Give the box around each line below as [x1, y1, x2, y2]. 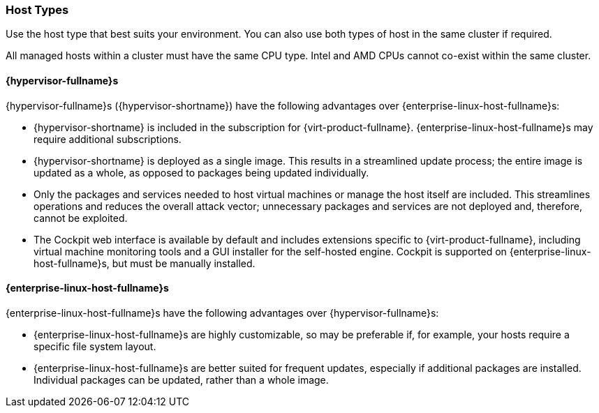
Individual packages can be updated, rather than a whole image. [34, 373, 329, 386]
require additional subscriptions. [34, 133, 182, 145]
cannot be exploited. [34, 211, 128, 224]
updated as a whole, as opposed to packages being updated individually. [34, 166, 369, 179]
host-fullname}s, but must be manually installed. [34, 257, 256, 269]
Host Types [6, 3, 69, 17]
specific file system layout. [34, 340, 156, 352]
